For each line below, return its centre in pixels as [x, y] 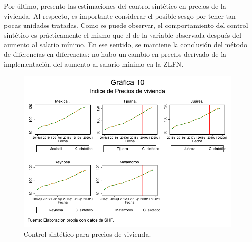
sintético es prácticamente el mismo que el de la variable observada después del [123, 35]
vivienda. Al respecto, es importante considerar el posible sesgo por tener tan [120, 15]
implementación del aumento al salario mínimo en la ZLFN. [94, 64]
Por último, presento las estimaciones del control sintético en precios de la [115, 6]
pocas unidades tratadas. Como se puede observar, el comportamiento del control [126, 25]
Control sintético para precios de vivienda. [87, 234]
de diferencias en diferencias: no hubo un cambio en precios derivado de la [115, 54]
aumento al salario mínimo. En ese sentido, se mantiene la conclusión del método [126, 44]
